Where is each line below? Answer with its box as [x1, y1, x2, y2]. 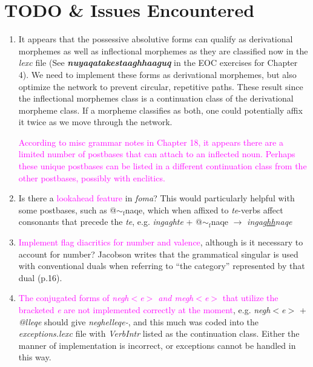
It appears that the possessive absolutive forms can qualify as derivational [18, 33, 293, 45]
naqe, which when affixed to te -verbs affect [125, 203, 283, 216]
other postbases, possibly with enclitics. [18, 171, 165, 184]
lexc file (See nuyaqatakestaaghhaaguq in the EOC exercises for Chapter [18, 56, 298, 69]
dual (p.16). [18, 271, 62, 284]
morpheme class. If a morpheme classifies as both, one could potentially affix [18, 103, 303, 116]
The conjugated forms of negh [18, 291, 129, 304]
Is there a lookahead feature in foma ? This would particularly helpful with [18, 192, 295, 204]
